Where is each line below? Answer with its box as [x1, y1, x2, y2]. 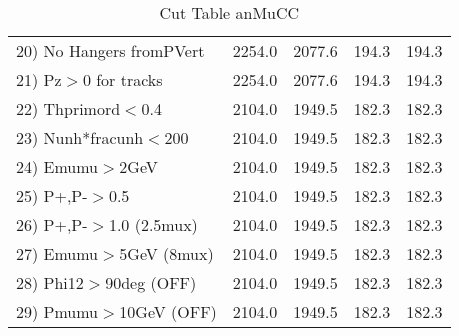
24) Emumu [16, 155, 99, 178]
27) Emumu [16, 242, 99, 265]
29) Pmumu [16, 300, 99, 323]
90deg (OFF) [105, 271, 197, 294]
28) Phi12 [16, 271, 84, 294]
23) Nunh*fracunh [16, 126, 144, 149]
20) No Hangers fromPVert [16, 39, 205, 62]
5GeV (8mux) [119, 242, 214, 265]
